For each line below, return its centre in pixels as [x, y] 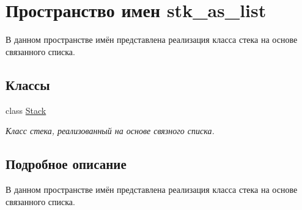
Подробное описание [66, 164]
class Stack [26, 110]
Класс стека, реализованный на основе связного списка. [110, 131]
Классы [28, 84]
